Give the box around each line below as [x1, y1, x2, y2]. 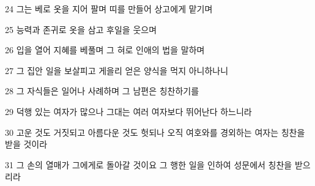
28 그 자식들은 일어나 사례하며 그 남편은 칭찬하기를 [5, 84, 199, 97]
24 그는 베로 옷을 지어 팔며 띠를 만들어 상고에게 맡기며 [5, 2, 213, 15]
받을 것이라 [5, 138, 48, 151]
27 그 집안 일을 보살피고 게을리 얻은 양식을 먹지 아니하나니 [5, 64, 229, 76]
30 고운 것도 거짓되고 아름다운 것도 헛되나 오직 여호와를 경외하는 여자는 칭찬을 [5, 125, 305, 138]
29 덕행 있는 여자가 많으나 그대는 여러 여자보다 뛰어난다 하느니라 [5, 105, 252, 117]
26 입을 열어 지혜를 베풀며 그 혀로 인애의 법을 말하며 [5, 43, 205, 56]
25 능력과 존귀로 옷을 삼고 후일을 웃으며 [5, 23, 157, 35]
